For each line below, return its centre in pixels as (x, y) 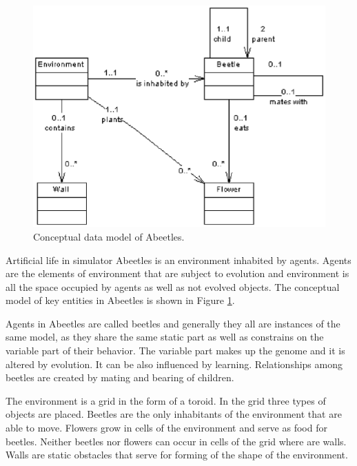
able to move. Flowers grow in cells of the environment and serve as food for (166, 428)
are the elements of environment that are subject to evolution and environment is (177, 273)
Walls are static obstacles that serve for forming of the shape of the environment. (177, 455)
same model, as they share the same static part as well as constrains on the (165, 337)
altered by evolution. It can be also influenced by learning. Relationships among (174, 364)
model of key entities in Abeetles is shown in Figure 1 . (120, 300)
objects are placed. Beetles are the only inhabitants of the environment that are (174, 414)
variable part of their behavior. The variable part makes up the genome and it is (175, 351)
